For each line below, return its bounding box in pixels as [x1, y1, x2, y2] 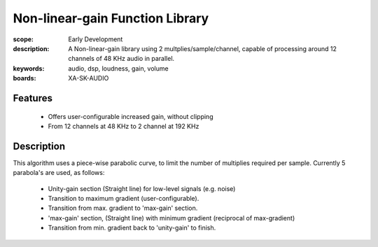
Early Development [68, 35, 123, 43]
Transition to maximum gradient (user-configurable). [48, 194, 199, 202]
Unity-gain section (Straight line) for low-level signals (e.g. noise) [48, 184, 236, 192]
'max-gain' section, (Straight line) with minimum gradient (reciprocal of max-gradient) [48, 213, 295, 222]
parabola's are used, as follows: [13, 169, 105, 177]
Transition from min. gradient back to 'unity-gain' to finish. [48, 224, 216, 232]
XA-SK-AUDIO [68, 74, 109, 83]
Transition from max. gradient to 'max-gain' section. [48, 204, 198, 213]
